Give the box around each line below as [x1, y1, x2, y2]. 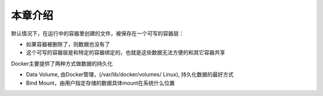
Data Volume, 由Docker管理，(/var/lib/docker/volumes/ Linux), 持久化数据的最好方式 [26, 71, 234, 78]
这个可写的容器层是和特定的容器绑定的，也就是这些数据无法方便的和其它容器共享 [26, 49, 226, 56]
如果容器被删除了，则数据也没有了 [26, 41, 110, 48]
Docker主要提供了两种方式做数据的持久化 [11, 60, 113, 67]
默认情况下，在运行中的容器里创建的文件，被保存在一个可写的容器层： [11, 30, 184, 37]
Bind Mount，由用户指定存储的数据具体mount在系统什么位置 [26, 79, 175, 86]
